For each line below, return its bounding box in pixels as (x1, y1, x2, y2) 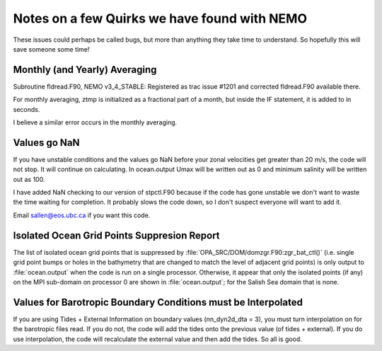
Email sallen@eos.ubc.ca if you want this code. (13, 211, 151, 219)
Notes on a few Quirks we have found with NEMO (13, 11, 308, 26)
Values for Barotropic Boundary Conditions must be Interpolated (13, 296, 303, 308)
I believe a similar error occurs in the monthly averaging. (13, 118, 178, 127)
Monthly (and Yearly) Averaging (13, 64, 157, 76)
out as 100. (13, 175, 45, 183)
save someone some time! (13, 45, 90, 53)
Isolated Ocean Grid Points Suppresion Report (13, 229, 220, 241)
